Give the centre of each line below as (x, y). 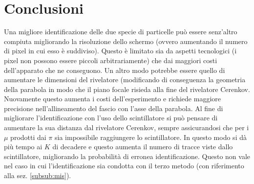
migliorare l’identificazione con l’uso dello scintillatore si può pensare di (111, 118)
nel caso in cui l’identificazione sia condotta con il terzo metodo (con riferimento (124, 166)
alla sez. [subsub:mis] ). (38, 175)
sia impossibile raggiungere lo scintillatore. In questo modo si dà (151, 137)
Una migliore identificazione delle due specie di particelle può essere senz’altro (121, 32)
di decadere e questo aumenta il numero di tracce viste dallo (143, 147)
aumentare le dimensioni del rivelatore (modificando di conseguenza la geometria (125, 80)
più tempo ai (23, 147)
